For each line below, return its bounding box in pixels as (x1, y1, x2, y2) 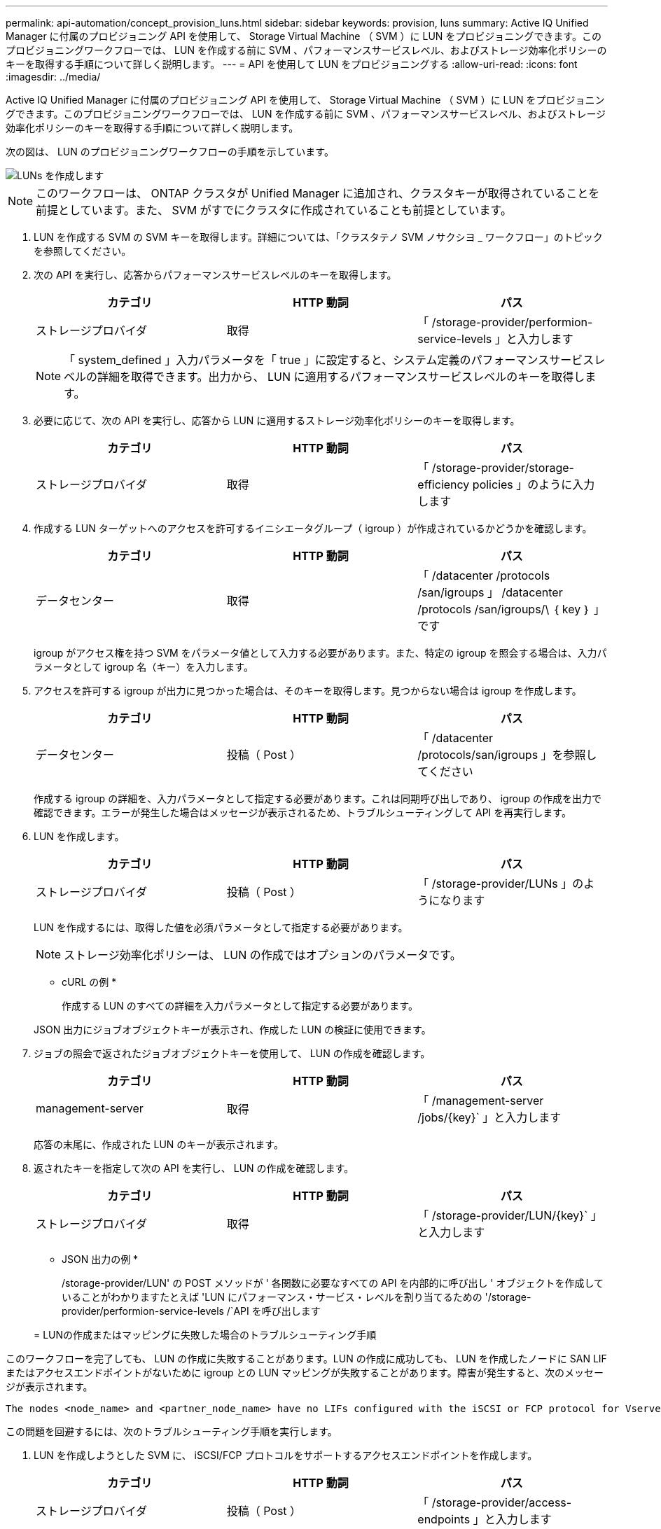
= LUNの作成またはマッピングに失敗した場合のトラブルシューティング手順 (34, 1329, 377, 1341)
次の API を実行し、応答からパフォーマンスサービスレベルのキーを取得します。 (34, 269, 397, 281)
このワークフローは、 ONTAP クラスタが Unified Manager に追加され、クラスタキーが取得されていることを (36, 186, 600, 200)
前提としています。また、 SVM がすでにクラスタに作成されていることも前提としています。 (36, 203, 513, 217)
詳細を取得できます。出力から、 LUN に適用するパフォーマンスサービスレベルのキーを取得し (97, 370, 585, 384)
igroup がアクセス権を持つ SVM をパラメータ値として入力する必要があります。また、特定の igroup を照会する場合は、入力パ (34, 647, 607, 659)
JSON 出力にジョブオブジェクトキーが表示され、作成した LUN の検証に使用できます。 (34, 1024, 431, 1035)
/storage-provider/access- (431, 1495, 572, 1509)
